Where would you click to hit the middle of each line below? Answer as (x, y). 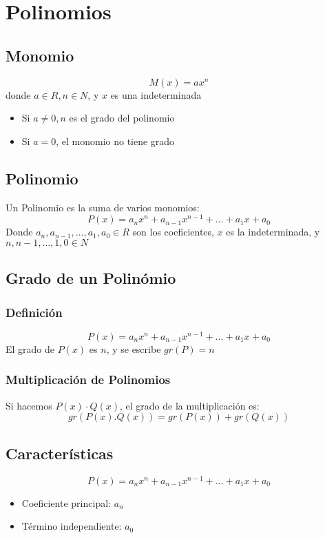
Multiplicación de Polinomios (88, 380)
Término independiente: (72, 526)
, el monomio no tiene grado (115, 141)
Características (60, 453)
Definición (34, 312)
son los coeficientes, (173, 232)
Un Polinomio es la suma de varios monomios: (103, 207)
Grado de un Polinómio (91, 278)
